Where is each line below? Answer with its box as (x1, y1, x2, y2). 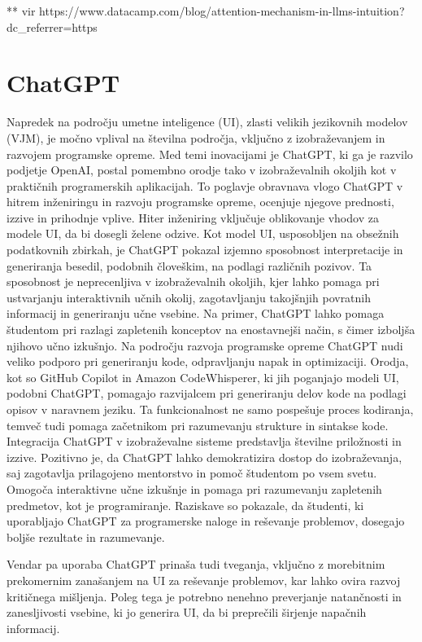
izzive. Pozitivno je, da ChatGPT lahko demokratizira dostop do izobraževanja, (7, 448, 402, 465)
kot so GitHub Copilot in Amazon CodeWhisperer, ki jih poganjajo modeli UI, (7, 368, 399, 385)
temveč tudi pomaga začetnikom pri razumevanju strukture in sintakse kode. (7, 416, 389, 433)
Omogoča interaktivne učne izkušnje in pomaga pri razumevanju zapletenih (7, 480, 382, 497)
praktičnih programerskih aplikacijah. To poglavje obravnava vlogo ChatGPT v (7, 177, 403, 194)
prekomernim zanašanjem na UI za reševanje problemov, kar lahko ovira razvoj (7, 571, 401, 588)
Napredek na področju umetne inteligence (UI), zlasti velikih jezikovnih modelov (7, 113, 408, 130)
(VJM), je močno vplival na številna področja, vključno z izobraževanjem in (7, 129, 385, 146)
